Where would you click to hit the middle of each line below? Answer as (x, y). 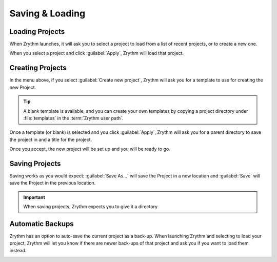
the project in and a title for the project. (51, 139)
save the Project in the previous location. (53, 183)
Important (34, 197)
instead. (18, 250)
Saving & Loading (47, 13)
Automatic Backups (42, 224)
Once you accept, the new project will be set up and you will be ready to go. (90, 149)
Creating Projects (38, 68)
